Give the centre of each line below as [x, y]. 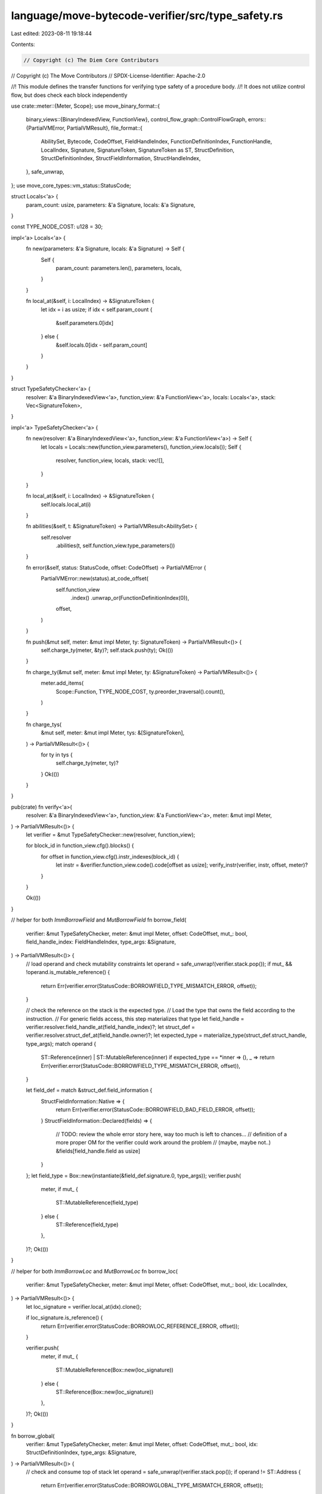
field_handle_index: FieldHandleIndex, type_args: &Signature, [101, 942]
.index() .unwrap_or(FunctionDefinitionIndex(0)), [130, 598]
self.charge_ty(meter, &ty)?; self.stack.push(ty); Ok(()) [107, 650]
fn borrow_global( [33, 1436]
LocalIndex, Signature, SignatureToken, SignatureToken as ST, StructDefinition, [138, 150]
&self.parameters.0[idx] [85, 323]
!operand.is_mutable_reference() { [68, 972]
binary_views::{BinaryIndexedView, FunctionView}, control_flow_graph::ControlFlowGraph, [136, 120]
